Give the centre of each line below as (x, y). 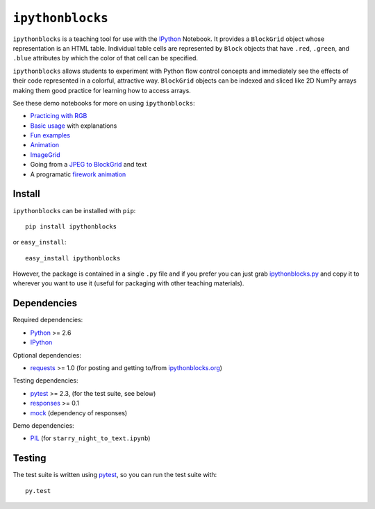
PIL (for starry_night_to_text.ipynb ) (90, 438)
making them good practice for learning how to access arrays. (102, 90)
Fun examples (50, 135)
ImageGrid (45, 155)
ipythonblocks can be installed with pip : (74, 210)
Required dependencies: (48, 320)
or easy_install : (40, 242)
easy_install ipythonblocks (73, 258)
